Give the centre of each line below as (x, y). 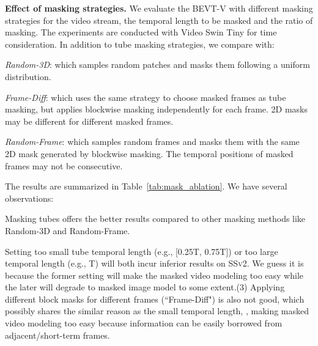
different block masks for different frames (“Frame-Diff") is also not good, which (155, 299)
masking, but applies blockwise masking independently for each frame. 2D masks (157, 109)
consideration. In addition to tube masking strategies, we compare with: (140, 44)
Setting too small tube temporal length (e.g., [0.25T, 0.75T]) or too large (142, 251)
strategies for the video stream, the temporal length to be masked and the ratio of (159, 20)
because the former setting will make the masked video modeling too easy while (154, 275)
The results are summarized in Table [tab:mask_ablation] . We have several (146, 186)
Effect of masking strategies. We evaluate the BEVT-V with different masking (159, 8)
